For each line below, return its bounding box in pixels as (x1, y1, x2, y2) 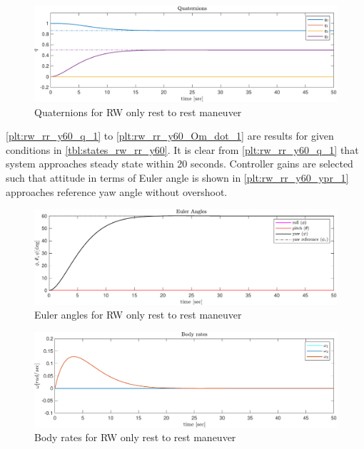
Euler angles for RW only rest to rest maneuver (34, 307, 242, 322)
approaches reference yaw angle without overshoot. (6, 184, 228, 199)
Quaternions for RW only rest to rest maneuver (34, 104, 242, 119)
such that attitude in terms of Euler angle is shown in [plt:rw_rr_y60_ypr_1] (6, 170, 349, 185)
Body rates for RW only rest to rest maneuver (34, 430, 236, 445)
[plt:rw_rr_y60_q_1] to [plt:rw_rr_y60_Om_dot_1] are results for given (6, 128, 334, 143)
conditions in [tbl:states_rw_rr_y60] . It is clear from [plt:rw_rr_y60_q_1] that (6, 142, 359, 157)
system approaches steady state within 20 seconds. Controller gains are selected (6, 156, 353, 171)
